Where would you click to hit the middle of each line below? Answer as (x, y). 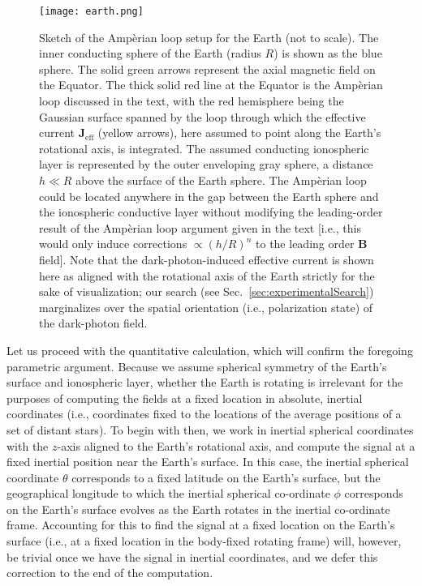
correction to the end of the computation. (110, 573)
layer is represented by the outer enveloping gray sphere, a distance (206, 164)
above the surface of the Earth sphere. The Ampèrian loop (221, 180)
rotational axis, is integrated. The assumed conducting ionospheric (204, 148)
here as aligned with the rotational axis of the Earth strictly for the (207, 275)
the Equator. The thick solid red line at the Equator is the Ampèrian (211, 85)
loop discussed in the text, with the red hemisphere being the (192, 101)
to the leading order (305, 244)
